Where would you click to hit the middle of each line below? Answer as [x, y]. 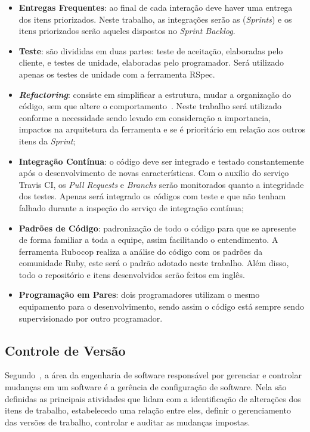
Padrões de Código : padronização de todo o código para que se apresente [157, 228]
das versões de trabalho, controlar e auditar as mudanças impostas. [128, 422]
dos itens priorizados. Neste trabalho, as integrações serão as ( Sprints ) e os [155, 19]
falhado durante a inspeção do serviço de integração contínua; [131, 207]
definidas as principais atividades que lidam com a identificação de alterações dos [153, 398]
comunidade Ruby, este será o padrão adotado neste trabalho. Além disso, [154, 263]
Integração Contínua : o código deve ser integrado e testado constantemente [161, 161]
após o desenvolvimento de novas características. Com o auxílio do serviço [154, 173]
